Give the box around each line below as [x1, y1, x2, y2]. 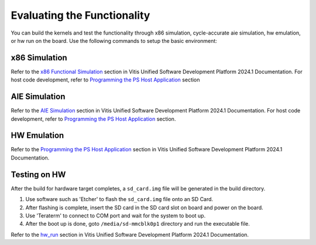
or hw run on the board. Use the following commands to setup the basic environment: [11, 37, 218, 44]
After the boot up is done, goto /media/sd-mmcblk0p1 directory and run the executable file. [25, 220, 250, 227]
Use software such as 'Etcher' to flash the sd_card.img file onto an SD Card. [25, 196, 214, 203]
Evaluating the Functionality [11, 9, 150, 22]
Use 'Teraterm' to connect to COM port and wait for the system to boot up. [25, 212, 206, 219]
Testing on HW [11, 169, 66, 179]
